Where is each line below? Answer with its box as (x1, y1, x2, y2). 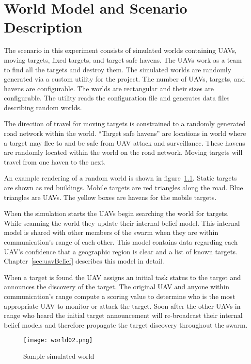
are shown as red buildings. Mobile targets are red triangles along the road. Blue (4, 182, 243, 193)
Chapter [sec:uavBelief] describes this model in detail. (4, 256, 164, 266)
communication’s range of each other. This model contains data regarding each (4, 237, 238, 247)
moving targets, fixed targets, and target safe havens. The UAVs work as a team (4, 54, 242, 65)
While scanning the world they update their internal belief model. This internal (4, 217, 240, 228)
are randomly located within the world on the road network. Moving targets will (4, 147, 243, 157)
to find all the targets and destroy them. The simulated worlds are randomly (4, 64, 232, 74)
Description (4, 17, 83, 37)
